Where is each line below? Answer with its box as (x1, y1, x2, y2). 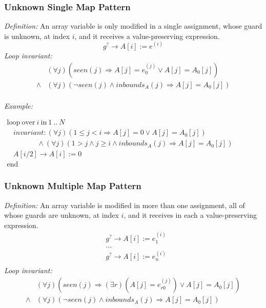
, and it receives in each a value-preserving (124, 210, 257, 220)
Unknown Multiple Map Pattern (4, 179, 141, 192)
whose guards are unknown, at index (4, 210, 119, 220)
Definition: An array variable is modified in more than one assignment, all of (4, 199, 245, 210)
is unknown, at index (4, 30, 70, 41)
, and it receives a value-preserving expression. (74, 30, 220, 41)
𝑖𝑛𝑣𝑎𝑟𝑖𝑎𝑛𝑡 (13, 129, 44, 137)
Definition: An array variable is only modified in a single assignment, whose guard (4, 20, 262, 31)
